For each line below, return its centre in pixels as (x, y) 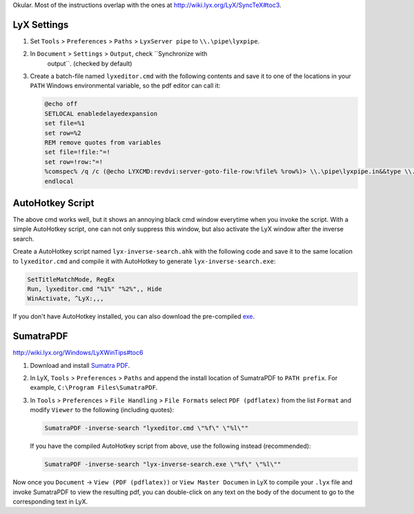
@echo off (61, 104)
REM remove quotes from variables (103, 143)
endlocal (59, 181)
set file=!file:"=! (77, 152)
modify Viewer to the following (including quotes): (102, 410)
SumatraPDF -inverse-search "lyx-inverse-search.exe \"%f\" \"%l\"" (163, 464)
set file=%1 (65, 123)
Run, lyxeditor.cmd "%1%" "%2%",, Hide (95, 289)
